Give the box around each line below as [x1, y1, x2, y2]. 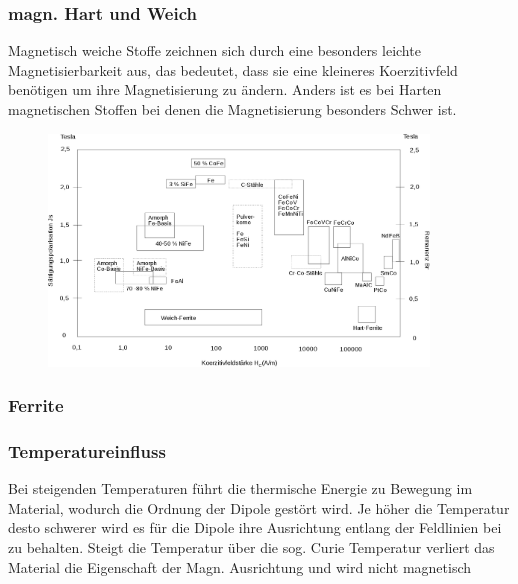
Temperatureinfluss [8, 438, 166, 463]
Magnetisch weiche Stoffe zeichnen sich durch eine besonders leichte [8, 40, 421, 61]
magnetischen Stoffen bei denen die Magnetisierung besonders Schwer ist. [8, 99, 457, 119]
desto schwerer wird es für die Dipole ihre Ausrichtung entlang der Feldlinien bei [8, 517, 502, 538]
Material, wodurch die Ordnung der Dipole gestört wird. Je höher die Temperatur [8, 497, 510, 518]
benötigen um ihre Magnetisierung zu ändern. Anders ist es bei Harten [8, 79, 442, 100]
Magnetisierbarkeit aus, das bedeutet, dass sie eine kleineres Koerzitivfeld [8, 59, 458, 80]
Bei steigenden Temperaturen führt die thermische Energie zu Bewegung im [8, 478, 473, 499]
